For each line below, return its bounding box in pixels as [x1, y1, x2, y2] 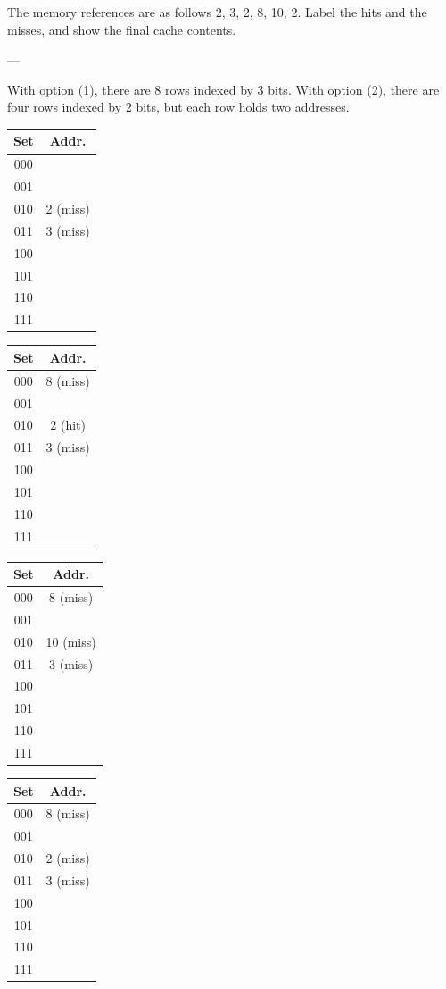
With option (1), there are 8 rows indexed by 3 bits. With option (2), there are [7, 80, 440, 98]
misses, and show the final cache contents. [7, 20, 236, 38]
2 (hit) [50, 415, 86, 434]
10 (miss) [45, 632, 96, 650]
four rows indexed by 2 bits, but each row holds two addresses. [7, 97, 350, 116]
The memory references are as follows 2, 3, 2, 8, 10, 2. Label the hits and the [7, 3, 427, 21]
